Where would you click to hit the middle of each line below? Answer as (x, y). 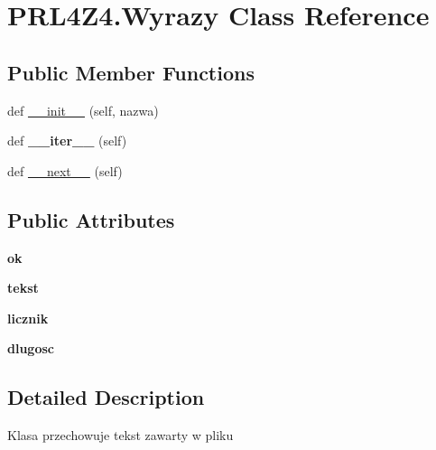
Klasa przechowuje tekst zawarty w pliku (121, 435)
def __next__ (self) (65, 170)
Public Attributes (91, 219)
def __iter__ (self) (67, 141)
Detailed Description (106, 397)
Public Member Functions (131, 72)
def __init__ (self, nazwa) (83, 110)
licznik (28, 318)
